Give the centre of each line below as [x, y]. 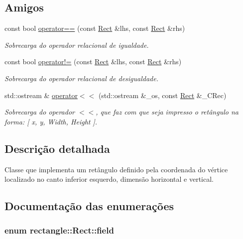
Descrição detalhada [57, 148]
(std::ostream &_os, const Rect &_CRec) [162, 95]
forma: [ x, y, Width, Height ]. [51, 121]
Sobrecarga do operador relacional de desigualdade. [81, 78]
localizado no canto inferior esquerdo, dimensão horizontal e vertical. [109, 179]
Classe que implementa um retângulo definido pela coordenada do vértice [116, 169]
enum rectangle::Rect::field [59, 230]
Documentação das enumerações [89, 206]
